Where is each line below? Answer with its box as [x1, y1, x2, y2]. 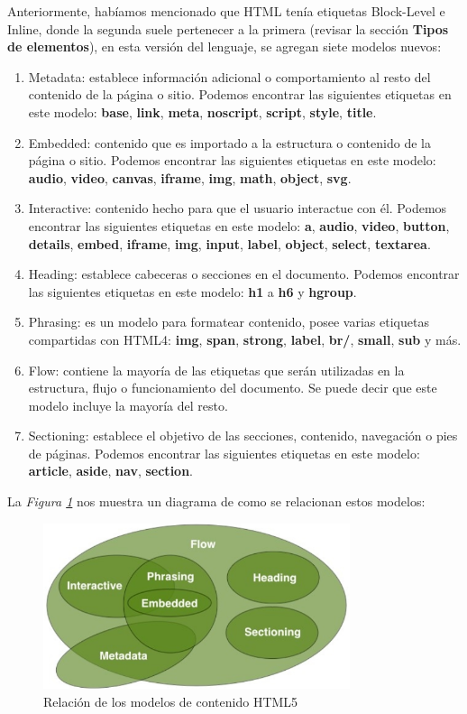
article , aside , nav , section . [28, 461, 193, 480]
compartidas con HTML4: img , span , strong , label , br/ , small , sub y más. [28, 329, 462, 348]
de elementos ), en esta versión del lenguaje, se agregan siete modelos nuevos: [7, 37, 442, 56]
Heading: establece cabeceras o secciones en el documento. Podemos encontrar [28, 264, 460, 283]
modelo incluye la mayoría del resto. [28, 395, 228, 414]
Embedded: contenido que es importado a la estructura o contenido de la [28, 133, 431, 152]
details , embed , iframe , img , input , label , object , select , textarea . [28, 234, 431, 253]
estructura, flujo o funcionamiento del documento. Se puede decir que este [28, 378, 437, 397]
